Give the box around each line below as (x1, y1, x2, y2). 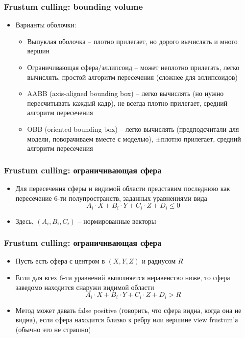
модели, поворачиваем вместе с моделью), (27, 133, 153, 144)
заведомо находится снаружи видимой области (15, 282, 154, 292)
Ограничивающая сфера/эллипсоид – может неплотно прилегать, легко (27, 62, 240, 72)
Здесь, (15, 216, 34, 226)
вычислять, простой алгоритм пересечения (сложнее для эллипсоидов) (27, 72, 238, 82)
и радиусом (142, 256, 176, 266)
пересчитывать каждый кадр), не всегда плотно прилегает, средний (27, 97, 228, 108)
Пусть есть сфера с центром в (15, 256, 105, 266)
